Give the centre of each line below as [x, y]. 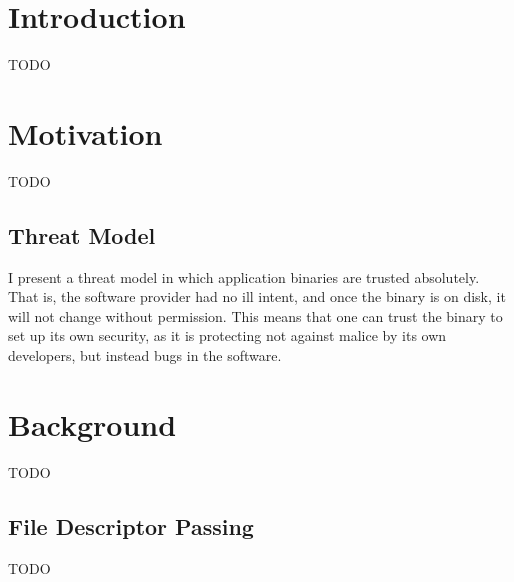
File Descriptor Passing [131, 525]
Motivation [85, 132]
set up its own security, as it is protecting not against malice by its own [227, 335]
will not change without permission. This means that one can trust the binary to [255, 315]
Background [92, 423]
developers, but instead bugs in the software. [145, 355]
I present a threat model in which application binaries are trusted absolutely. [244, 276]
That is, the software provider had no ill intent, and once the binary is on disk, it [257, 296]
